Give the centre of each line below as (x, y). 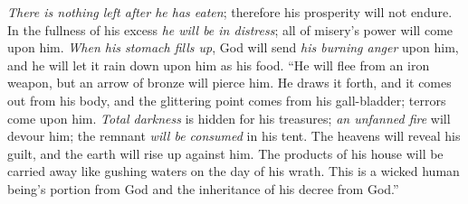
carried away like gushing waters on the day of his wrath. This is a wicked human (234, 171)
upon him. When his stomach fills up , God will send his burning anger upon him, (233, 47)
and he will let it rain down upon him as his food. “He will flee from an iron (219, 65)
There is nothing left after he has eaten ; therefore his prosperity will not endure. (230, 12)
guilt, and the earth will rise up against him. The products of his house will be (225, 153)
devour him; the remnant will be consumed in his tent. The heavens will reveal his (234, 136)
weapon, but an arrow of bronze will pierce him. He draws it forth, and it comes (229, 83)
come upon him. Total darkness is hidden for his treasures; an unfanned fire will (229, 118)
